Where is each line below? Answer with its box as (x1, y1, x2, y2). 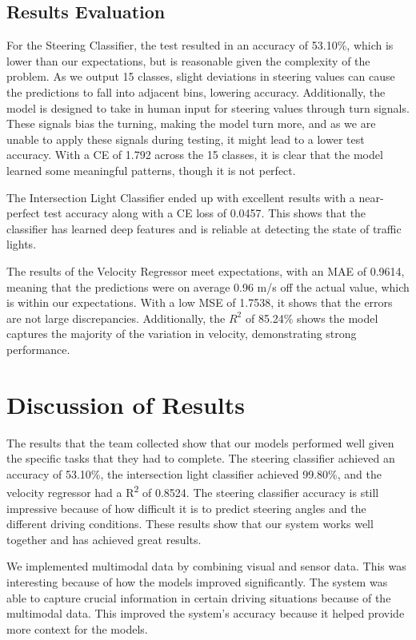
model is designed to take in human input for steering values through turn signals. (6, 99, 410, 116)
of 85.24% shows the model (245, 309, 378, 326)
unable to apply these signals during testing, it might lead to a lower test (6, 130, 365, 147)
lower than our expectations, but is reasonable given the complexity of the (6, 52, 370, 69)
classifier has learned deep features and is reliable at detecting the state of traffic (6, 220, 402, 237)
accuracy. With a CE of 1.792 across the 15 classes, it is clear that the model (6, 146, 383, 163)
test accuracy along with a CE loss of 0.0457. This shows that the (43, 205, 366, 221)
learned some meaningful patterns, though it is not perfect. (6, 161, 296, 178)
